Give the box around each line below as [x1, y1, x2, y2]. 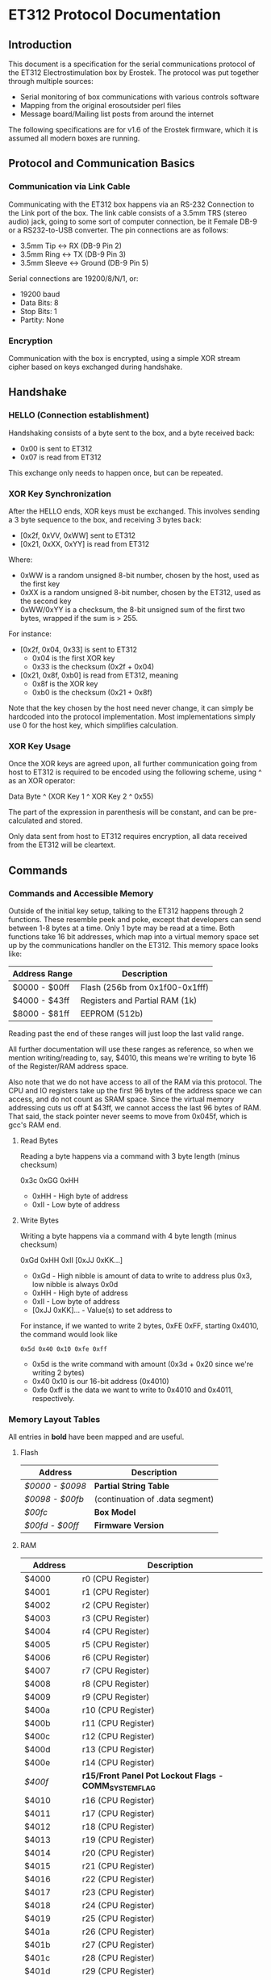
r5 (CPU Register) [81, 1639, 150, 1651]
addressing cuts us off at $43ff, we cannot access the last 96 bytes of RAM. [8, 1102, 262, 1112]
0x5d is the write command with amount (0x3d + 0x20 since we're [31, 1359, 254, 1369]
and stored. [44, 816, 83, 825]
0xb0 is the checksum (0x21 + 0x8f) [31, 687, 153, 697]
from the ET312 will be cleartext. [8, 840, 116, 849]
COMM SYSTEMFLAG [81, 1781, 156, 1793]
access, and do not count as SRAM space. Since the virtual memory [8, 1094, 235, 1104]
